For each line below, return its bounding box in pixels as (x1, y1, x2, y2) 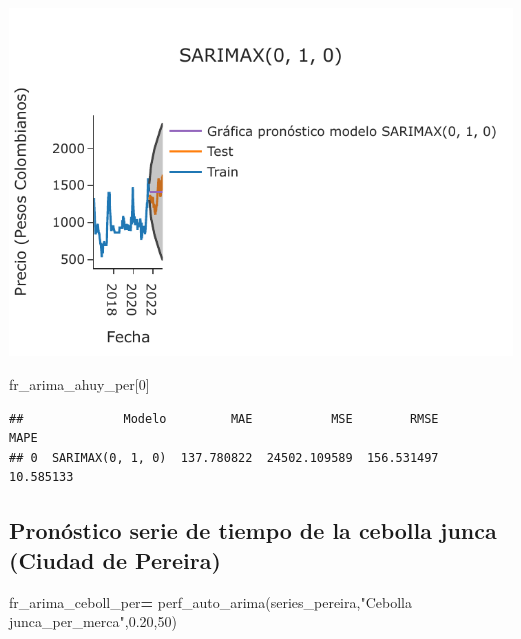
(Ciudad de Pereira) (9, 544, 221, 575)
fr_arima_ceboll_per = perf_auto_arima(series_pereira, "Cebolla (9, 591, 412, 612)
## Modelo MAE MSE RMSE (9, 411, 439, 426)
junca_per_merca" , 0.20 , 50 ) (9, 611, 177, 632)
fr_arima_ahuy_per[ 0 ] (9, 373, 150, 394)
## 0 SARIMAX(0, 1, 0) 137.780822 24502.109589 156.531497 (9, 450, 439, 465)
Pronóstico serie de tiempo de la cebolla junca (9, 515, 497, 546)
